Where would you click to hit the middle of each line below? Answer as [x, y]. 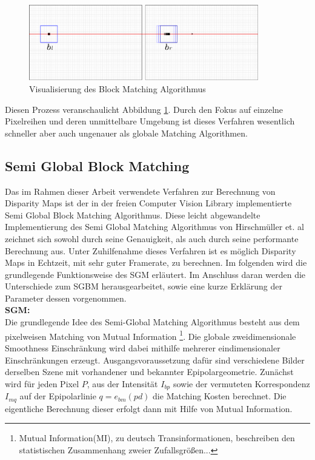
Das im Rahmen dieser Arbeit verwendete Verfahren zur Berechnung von [140, 191]
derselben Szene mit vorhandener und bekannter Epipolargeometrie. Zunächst [149, 372]
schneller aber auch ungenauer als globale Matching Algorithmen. [126, 133]
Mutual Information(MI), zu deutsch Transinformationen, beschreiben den [157, 438]
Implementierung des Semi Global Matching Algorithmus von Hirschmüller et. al [154, 227]
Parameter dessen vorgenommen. [66, 298]
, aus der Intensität [122, 383]
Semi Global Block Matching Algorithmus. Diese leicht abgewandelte [133, 215]
